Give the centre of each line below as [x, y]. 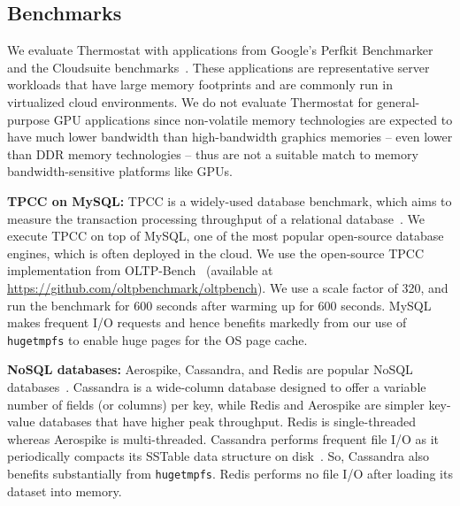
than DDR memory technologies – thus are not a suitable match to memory [213, 153]
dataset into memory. [65, 491]
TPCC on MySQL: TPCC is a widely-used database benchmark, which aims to [230, 200]
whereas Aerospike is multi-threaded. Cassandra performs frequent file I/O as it [223, 438]
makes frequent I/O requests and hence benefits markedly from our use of [207, 322]
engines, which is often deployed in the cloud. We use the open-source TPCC [216, 253]
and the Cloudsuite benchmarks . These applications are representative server [218, 67]
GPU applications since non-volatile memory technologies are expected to [253, 119]
